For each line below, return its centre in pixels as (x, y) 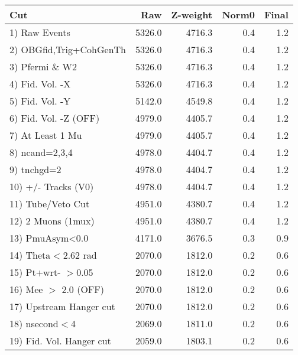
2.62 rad (80, 255)
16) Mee (26, 289)
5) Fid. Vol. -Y (40, 101)
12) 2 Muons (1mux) (52, 221)
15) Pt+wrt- (35, 272)
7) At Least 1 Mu (46, 135)
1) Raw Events (40, 32)
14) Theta (30, 255)
